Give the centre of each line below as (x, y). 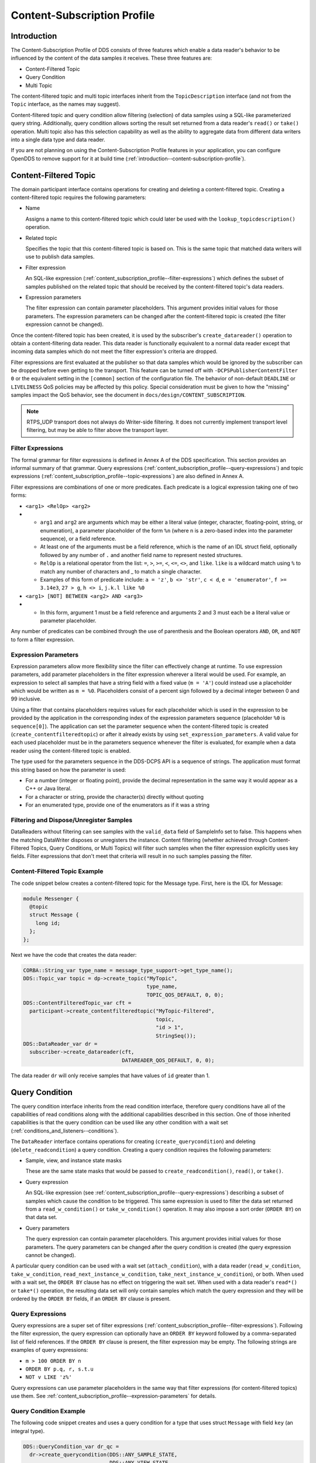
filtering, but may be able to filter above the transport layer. (98, 430)
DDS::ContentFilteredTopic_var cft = (77, 1003)
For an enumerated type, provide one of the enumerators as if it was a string (118, 805)
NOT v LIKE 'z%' (49, 1377)
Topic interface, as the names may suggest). (66, 104)
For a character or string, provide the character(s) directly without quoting (115, 796)
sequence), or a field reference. (78, 539)
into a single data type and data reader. (58, 139)
